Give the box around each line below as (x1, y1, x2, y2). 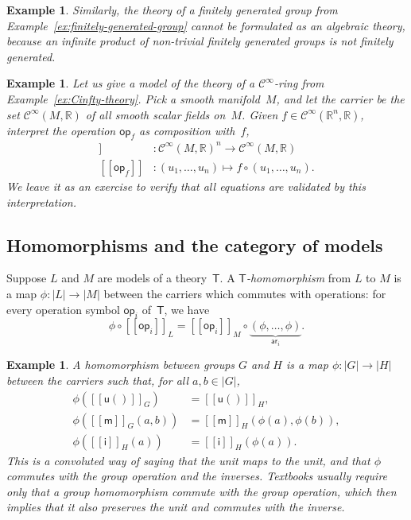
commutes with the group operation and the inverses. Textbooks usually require (6, 468, 388, 484)
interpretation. (6, 193, 77, 210)
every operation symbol (6, 301, 120, 317)
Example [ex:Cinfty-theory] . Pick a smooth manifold (6, 90, 260, 107)
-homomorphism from (246, 270, 351, 286)
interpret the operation (6, 122, 116, 138)
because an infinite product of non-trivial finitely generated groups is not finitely (6, 33, 394, 49)
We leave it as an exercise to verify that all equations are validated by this (6, 177, 366, 194)
